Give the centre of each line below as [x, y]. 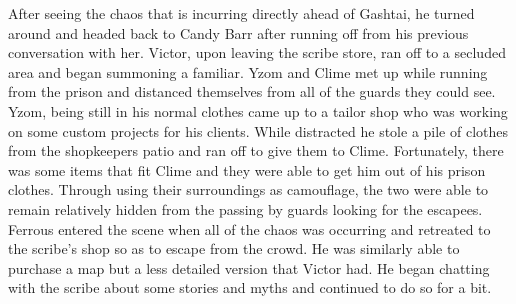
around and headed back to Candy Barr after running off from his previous [238, 32]
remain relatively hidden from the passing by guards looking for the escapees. [245, 208]
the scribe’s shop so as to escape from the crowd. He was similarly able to [234, 248]
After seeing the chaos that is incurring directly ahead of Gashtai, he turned [241, 13]
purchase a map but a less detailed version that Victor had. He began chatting [249, 267]
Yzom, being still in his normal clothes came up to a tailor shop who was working [258, 110]
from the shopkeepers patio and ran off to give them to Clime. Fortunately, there [256, 150]
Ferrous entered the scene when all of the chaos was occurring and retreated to [249, 228]
